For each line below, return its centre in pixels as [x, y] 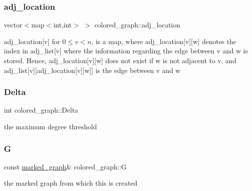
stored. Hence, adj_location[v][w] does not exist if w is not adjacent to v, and [120, 60]
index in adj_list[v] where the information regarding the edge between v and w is [126, 51]
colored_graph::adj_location [137, 25]
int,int [63, 25]
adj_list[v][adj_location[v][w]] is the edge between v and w [92, 70]
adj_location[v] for [32, 41]
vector [13, 25]
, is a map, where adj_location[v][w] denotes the [164, 41]
